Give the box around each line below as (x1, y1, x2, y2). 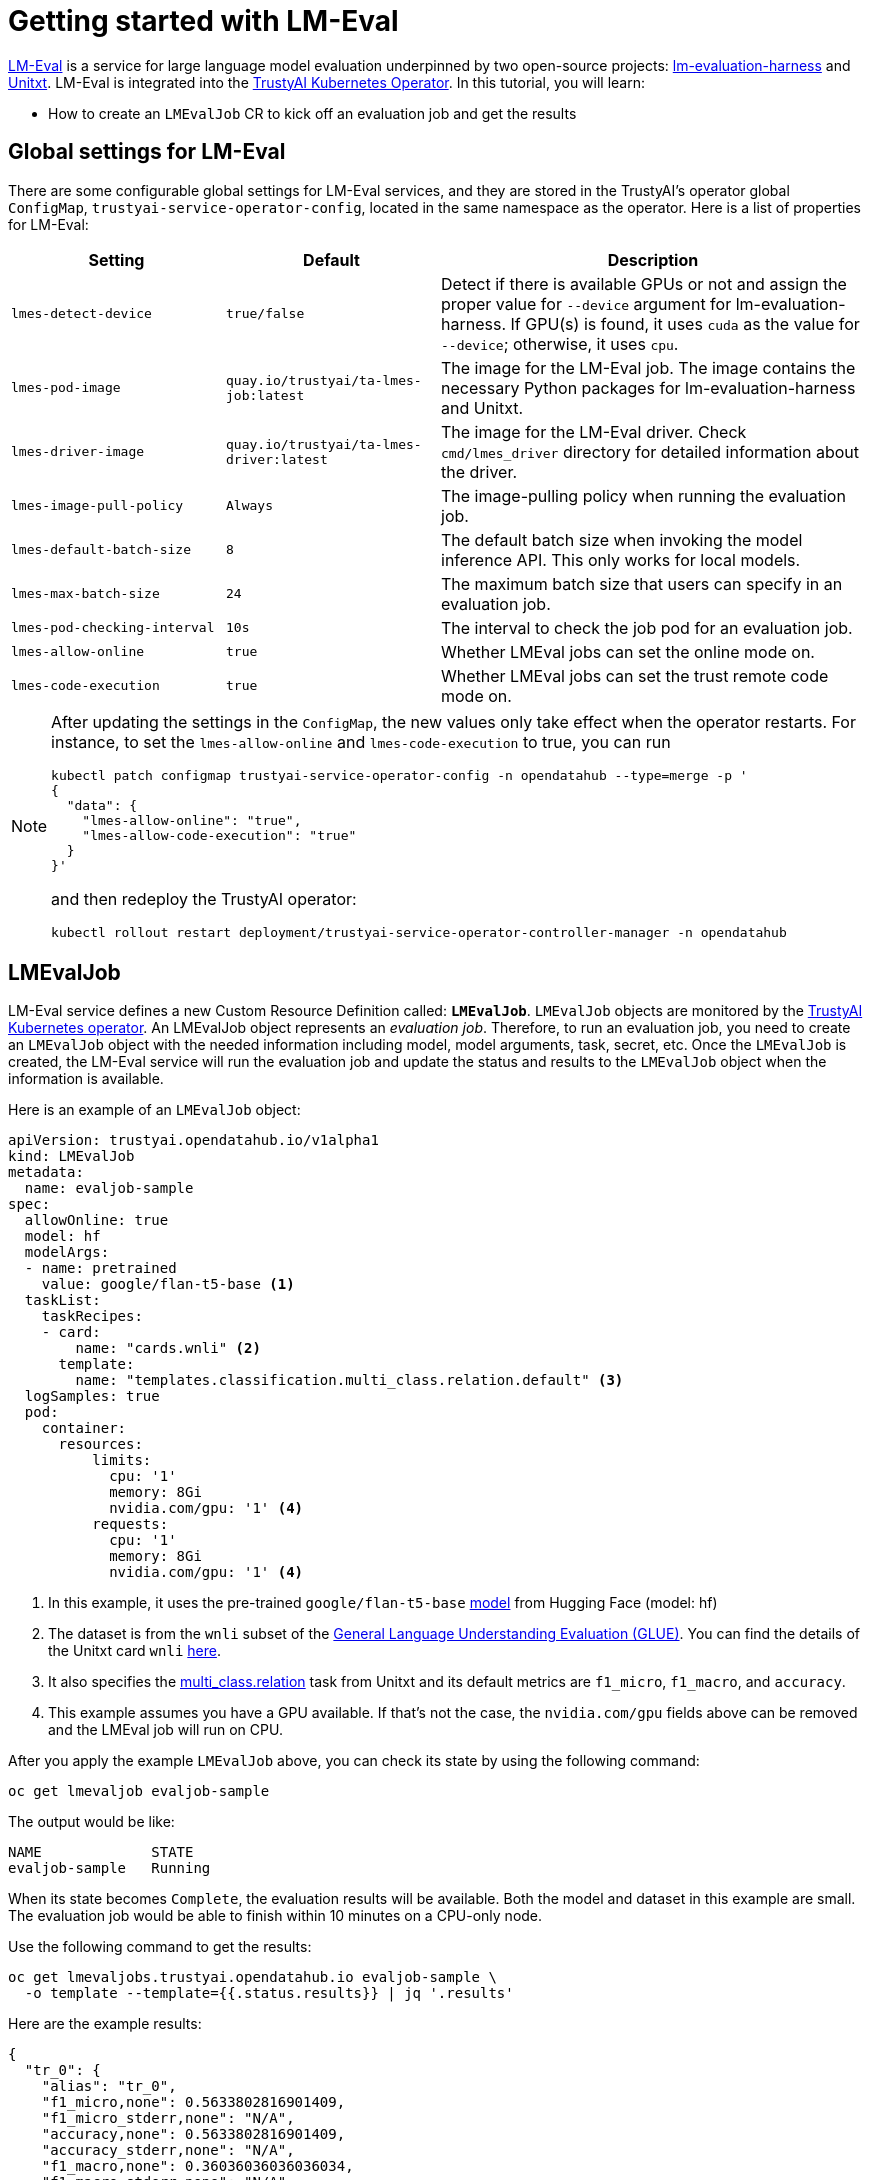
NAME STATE (8, 1844, 194, 1861)
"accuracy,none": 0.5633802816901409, (41, 2126, 346, 2143)
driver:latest (226, 451, 328, 467)
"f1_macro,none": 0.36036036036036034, (41, 2158, 354, 2175)
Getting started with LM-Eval (8, 4, 399, 38)
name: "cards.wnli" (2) (75, 1340, 261, 1357)
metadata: (8, 1164, 84, 1181)
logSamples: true (24, 1388, 160, 1405)
